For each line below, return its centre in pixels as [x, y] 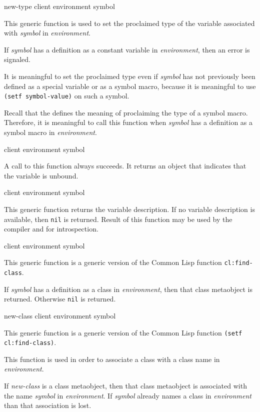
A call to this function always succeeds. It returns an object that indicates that [125, 166]
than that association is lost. [48, 405]
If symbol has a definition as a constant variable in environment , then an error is [127, 49]
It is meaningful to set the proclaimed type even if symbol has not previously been [130, 76]
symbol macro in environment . [50, 132]
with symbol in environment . [47, 33]
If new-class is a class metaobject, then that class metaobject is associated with [125, 386]
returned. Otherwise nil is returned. [60, 299]
